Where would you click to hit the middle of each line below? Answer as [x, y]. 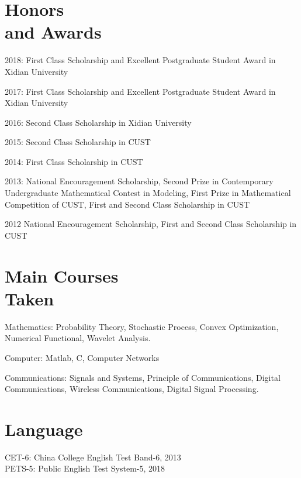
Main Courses [62, 275]
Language [44, 429]
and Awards [53, 32]
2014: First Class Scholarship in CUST [74, 161]
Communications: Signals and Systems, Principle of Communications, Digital [143, 377]
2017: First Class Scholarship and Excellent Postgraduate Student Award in [140, 91]
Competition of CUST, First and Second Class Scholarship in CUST [127, 204]
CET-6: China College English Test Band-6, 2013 [93, 457]
